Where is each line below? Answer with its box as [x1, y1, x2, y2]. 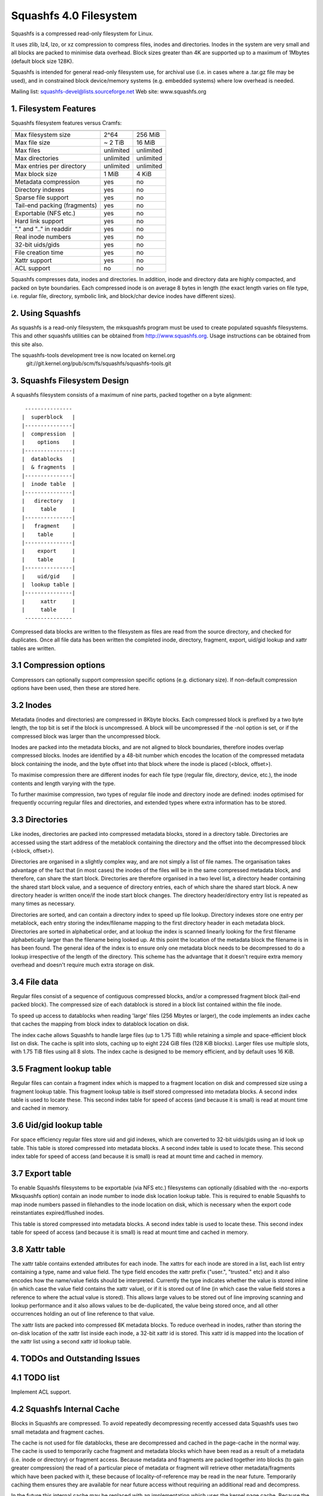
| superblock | [22, 413, 76, 421]
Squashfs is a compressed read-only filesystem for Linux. [11, 30, 154, 37]
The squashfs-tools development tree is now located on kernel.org [11, 352, 176, 359]
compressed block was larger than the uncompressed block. [11, 732, 161, 740]
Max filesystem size [14, 130, 71, 139]
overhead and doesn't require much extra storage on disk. [11, 961, 155, 969]
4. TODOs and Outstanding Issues [11, 1354, 141, 1364]
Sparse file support [14, 193, 69, 202]
